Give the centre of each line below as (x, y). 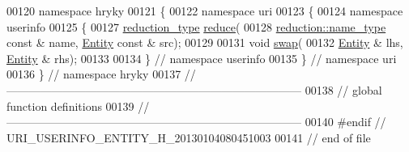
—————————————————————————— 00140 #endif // (196, 122)
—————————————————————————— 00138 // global (194, 89)
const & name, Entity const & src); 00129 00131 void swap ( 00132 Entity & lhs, (205, 42)
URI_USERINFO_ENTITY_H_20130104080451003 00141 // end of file (189, 137)
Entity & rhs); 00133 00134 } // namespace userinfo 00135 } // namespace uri (202, 58)
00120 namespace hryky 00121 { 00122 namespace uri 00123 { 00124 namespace (205, 11)
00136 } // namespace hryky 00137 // (101, 74)
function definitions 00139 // (78, 106)
